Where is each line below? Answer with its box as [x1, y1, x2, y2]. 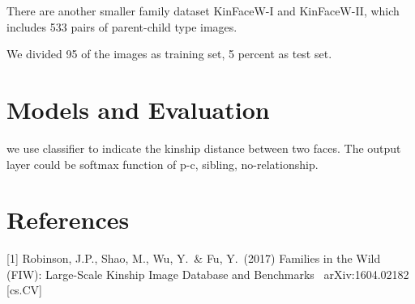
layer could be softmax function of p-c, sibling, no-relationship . [6, 155, 319, 172]
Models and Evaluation [6, 92, 270, 125]
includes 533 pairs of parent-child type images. [6, 18, 237, 35]
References [6, 203, 130, 236]
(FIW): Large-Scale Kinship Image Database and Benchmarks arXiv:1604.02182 [6, 265, 409, 282]
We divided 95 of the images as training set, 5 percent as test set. [6, 45, 332, 62]
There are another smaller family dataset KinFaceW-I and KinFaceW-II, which [6, 2, 400, 19]
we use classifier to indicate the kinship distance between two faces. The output [6, 139, 401, 156]
